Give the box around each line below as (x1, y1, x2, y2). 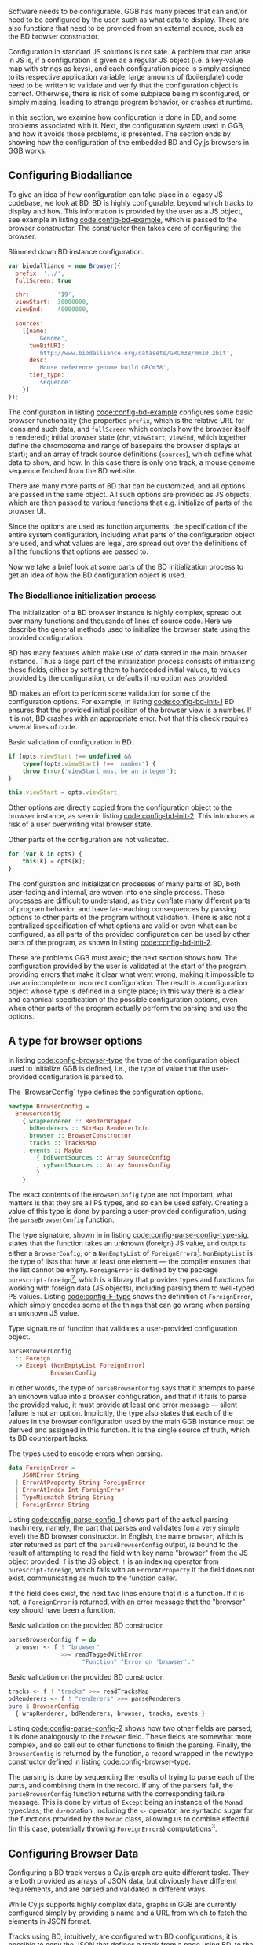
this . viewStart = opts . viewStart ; (8, 789, 122, 796)
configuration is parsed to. (38, 1071, 124, 1082)
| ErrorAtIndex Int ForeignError (15, 1486, 125, 1494)
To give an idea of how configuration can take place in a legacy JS (8, 189, 224, 199)
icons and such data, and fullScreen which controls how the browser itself (8, 424, 250, 433)
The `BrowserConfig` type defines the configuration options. (8, 1087, 204, 1097)
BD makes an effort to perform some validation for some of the (8, 689, 211, 698)
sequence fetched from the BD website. (8, 466, 137, 475)
